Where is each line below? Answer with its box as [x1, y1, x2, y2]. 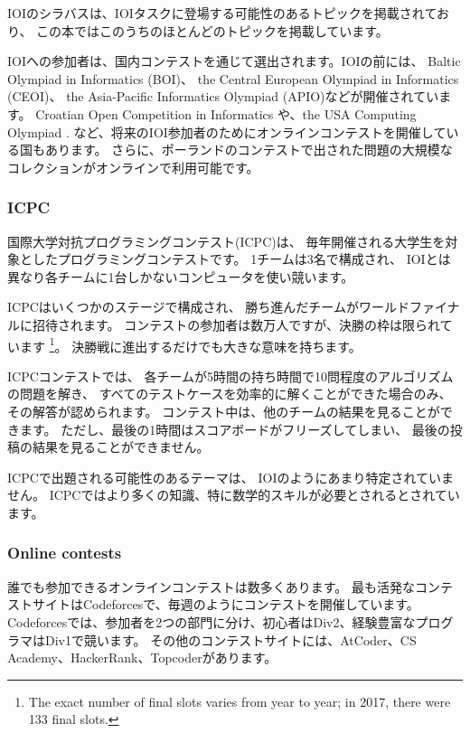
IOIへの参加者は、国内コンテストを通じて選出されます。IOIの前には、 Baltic [7, 52, 461, 70]
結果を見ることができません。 [32, 437, 210, 456]
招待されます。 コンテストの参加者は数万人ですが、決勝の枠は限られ [32, 315, 440, 334]
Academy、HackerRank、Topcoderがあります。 [7, 648, 277, 667]
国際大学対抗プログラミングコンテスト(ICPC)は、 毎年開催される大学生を [7, 231, 446, 250]
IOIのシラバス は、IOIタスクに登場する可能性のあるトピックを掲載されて [7, 4, 437, 22]
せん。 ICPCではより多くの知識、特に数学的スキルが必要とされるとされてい [7, 485, 460, 504]
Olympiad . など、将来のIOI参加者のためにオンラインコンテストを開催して [7, 122, 446, 141]
